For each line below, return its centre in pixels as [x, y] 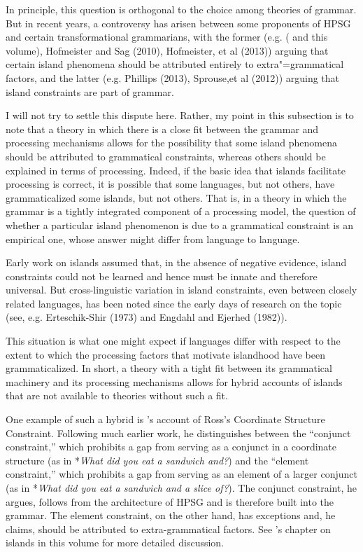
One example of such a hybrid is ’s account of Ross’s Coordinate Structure [165, 419]
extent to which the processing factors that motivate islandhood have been [165, 354]
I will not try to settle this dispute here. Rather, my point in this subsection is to [180, 115]
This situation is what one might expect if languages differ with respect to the [173, 341]
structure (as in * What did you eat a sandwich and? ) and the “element [157, 460]
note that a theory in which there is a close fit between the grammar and [162, 129]
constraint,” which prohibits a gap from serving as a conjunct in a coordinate [171, 447]
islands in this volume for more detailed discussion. [115, 543]
